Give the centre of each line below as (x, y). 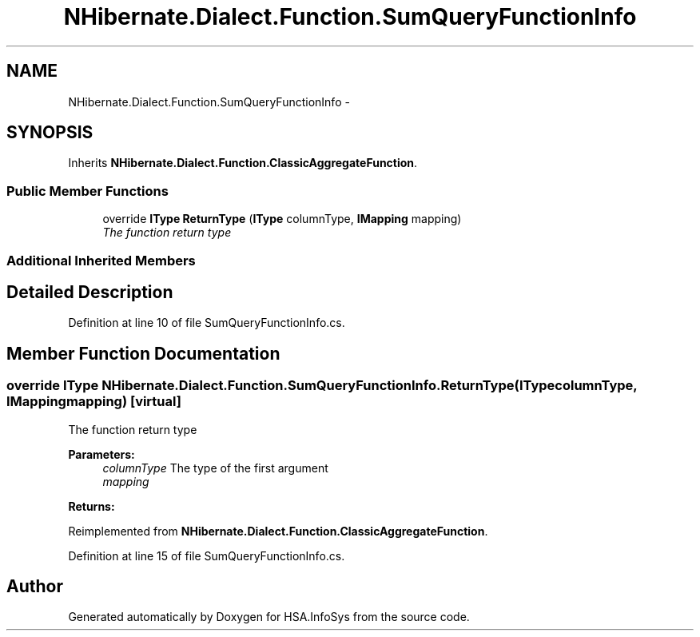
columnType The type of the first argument (215, 468)
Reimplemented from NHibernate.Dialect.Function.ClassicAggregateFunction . (278, 531)
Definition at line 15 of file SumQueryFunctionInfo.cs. (207, 555)
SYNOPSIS (50, 133)
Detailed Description (90, 292)
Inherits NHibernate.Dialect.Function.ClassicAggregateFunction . (243, 163)
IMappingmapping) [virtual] (94, 402)
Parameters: (101, 454)
